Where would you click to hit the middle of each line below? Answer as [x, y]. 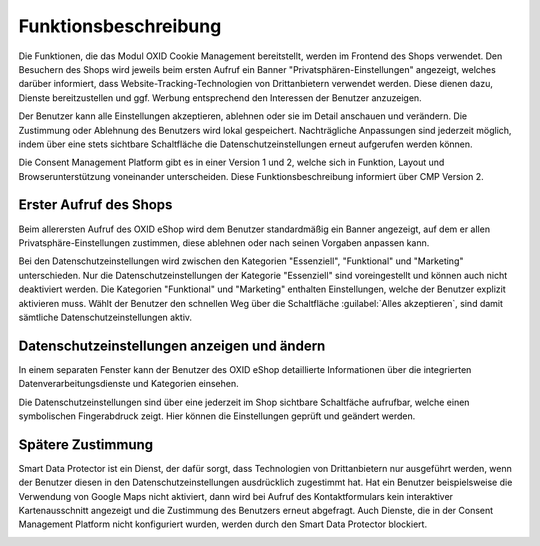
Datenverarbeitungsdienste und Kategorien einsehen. [128, 384]
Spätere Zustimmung [86, 444]
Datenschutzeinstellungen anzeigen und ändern [172, 345]
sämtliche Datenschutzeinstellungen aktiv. [105, 317]
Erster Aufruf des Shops [95, 205]
